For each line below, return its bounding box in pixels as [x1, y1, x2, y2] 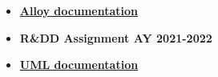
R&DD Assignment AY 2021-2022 [19, 29, 212, 46]
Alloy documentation [19, 2, 138, 18]
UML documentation [19, 56, 139, 73]
